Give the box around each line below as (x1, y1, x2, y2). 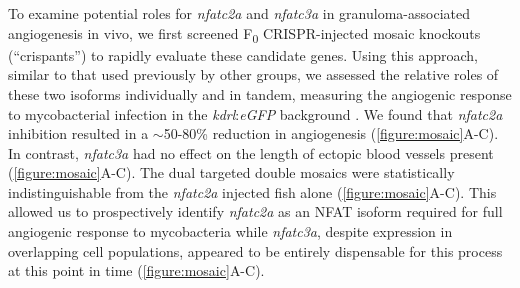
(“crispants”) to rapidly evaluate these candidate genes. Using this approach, (8, 44, 478, 65)
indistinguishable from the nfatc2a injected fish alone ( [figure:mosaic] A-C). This (8, 181, 497, 202)
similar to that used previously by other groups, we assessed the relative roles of (8, 64, 499, 85)
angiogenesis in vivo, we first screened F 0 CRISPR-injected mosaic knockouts (8, 22, 481, 46)
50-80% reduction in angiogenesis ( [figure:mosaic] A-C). (163, 123, 499, 144)
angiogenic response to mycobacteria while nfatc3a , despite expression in (8, 221, 453, 242)
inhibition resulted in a (8, 123, 149, 144)
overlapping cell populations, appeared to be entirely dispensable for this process (8, 240, 503, 261)
